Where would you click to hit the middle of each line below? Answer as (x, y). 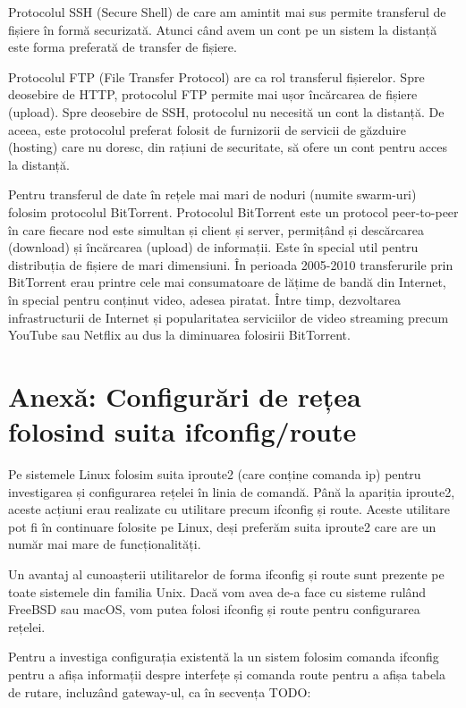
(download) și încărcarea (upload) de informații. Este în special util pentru (213, 247)
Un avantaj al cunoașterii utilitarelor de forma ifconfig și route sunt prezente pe (226, 573)
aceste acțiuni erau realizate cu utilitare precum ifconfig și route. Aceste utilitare (229, 509)
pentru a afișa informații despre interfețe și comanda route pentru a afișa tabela (227, 674)
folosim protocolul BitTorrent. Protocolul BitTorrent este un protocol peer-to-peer (233, 211)
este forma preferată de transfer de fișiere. (123, 47)
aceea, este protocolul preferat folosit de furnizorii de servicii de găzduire (208, 129)
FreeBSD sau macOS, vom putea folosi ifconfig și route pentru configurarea (214, 609)
